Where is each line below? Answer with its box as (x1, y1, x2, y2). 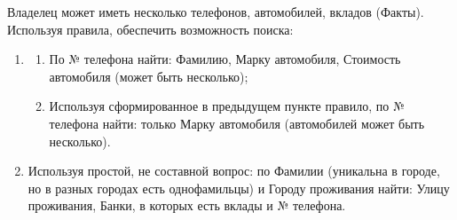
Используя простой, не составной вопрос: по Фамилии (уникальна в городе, (28, 161, 440, 180)
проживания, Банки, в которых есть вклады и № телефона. (28, 196, 346, 215)
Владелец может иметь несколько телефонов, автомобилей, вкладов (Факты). (7, 3, 424, 20)
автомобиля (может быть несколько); (49, 67, 248, 85)
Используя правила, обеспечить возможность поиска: (7, 20, 294, 38)
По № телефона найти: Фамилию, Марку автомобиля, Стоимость (49, 50, 401, 68)
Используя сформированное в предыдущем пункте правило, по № (49, 97, 405, 115)
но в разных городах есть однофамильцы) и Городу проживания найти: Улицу (28, 178, 450, 197)
